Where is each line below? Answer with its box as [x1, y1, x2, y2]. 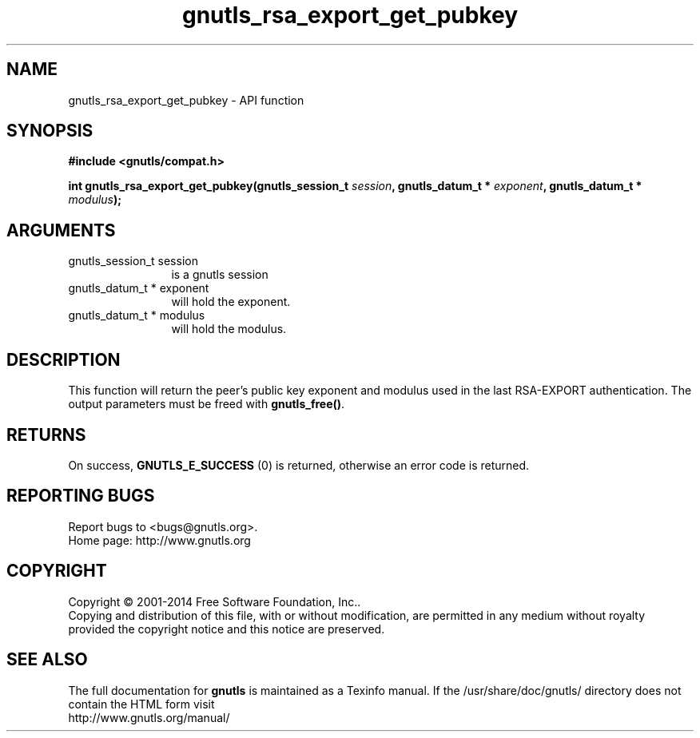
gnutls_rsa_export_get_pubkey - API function [68, 93, 304, 107]
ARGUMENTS [6, 220, 116, 240]
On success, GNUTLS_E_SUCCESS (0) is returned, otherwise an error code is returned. [68, 458, 530, 472]
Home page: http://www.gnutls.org [68, 533, 251, 547]
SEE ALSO [6, 649, 88, 670]
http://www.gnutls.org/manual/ [68, 710, 230, 724]
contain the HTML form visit [68, 696, 215, 711]
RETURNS [6, 424, 86, 445]
